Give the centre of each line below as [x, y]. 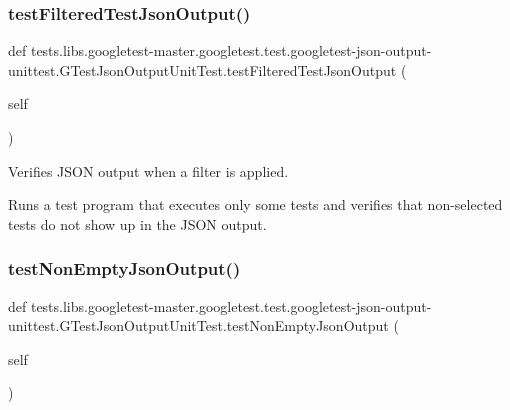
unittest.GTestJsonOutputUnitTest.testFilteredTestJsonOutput [202, 69]
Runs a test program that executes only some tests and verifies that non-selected [255, 204]
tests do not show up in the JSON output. [137, 223]
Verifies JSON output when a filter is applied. [148, 170]
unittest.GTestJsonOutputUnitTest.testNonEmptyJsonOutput [198, 325]
